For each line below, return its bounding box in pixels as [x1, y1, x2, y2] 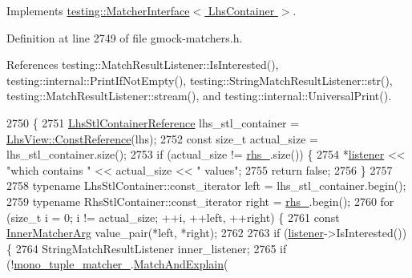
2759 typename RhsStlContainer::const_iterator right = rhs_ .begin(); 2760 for [6, 192, 394, 209]
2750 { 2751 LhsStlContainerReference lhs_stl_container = [6, 114, 300, 131]
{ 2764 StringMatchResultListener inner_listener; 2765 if [6, 240, 287, 256]
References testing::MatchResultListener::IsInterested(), [6, 56, 279, 73]
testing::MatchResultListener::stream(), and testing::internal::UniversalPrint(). [6, 87, 392, 104]
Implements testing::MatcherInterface [6, 2, 190, 18]
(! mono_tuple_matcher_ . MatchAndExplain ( [6, 256, 228, 272]
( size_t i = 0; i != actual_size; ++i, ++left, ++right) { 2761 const [6, 208, 340, 225]
